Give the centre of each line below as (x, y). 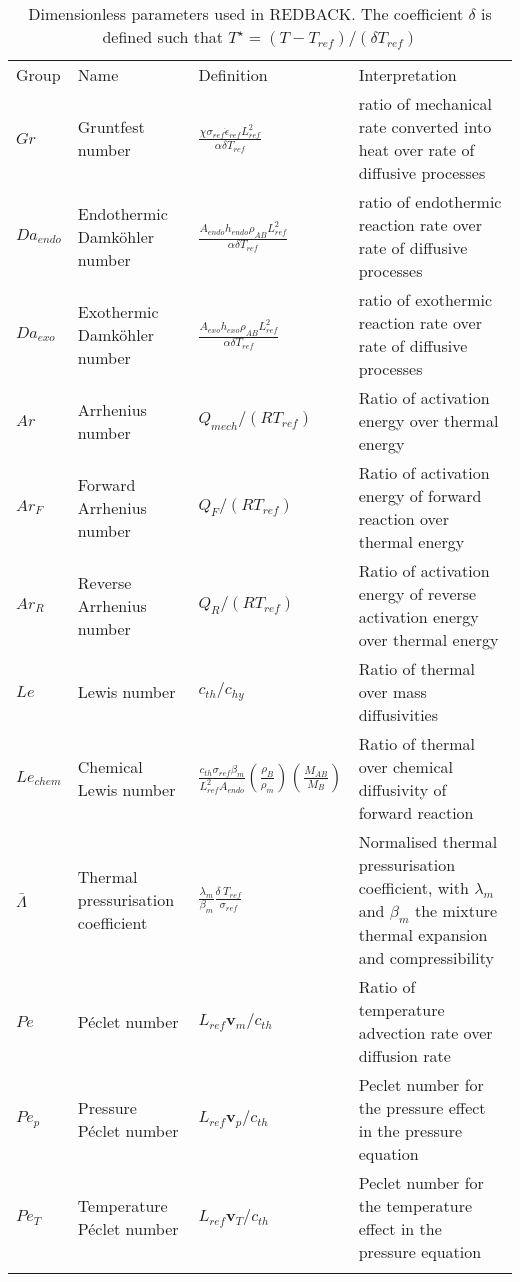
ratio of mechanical (425, 103)
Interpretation (407, 74)
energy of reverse (417, 593)
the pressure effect (422, 1108)
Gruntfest (111, 126)
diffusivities (398, 714)
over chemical (405, 766)
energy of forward (420, 495)
